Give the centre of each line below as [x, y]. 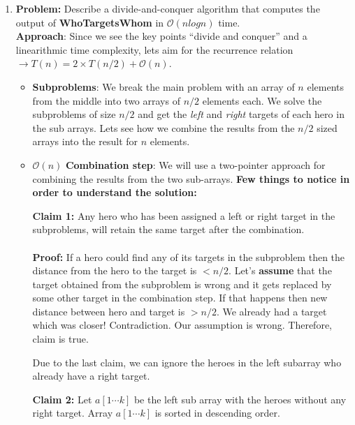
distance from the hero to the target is [115, 270]
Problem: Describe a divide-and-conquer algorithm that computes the [168, 8]
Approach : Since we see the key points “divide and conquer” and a [161, 36]
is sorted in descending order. [217, 413]
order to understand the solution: [115, 192]
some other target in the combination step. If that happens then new [180, 298]
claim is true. [60, 339]
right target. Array [73, 413]
